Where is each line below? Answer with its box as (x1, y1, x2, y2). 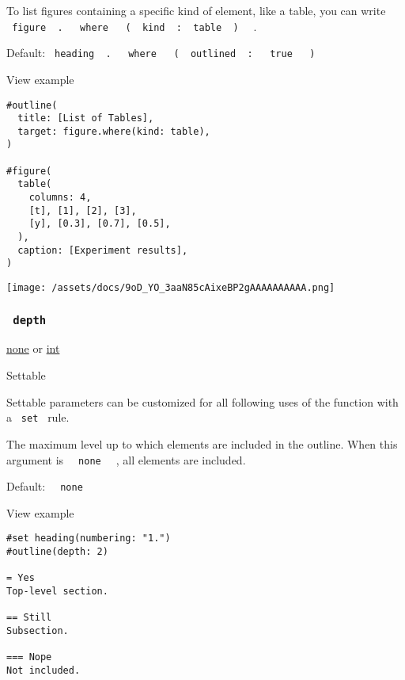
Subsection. (6, 625, 69, 636)
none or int (6, 340, 60, 357)
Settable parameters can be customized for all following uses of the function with (6, 393, 399, 410)
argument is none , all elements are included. (6, 451, 246, 468)
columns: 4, (28, 192, 92, 204)
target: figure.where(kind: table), (17, 125, 210, 137)
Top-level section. (6, 586, 108, 598)
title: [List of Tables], (17, 113, 154, 124)
